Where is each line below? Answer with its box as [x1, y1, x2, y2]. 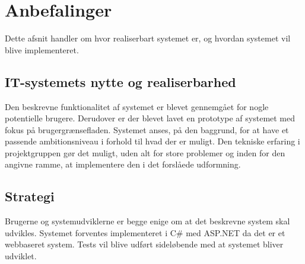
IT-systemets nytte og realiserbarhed [5, 72, 236, 91]
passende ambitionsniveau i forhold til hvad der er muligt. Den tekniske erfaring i [5, 135, 300, 147]
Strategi [5, 187, 55, 205]
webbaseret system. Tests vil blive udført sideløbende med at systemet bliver [5, 238, 284, 250]
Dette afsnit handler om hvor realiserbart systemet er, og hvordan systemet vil [5, 32, 291, 44]
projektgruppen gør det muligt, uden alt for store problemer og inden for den [5, 146, 285, 159]
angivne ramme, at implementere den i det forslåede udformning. [5, 158, 241, 170]
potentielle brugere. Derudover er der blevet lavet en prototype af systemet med [5, 112, 296, 124]
